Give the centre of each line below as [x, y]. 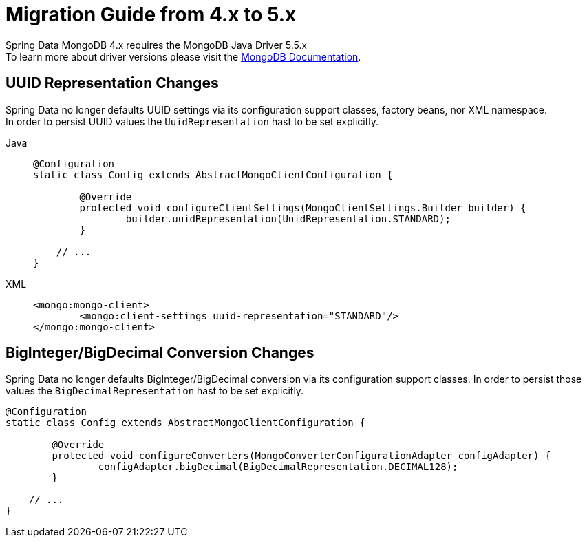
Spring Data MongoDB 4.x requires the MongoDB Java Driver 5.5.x [157, 45]
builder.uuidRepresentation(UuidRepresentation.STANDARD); [288, 219]
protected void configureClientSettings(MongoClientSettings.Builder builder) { [303, 207]
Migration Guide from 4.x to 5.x [151, 14]
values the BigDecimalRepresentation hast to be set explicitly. [155, 391]
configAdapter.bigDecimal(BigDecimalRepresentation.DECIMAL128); [278, 467]
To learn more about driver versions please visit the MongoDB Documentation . [183, 56]
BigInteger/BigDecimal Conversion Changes [160, 353]
